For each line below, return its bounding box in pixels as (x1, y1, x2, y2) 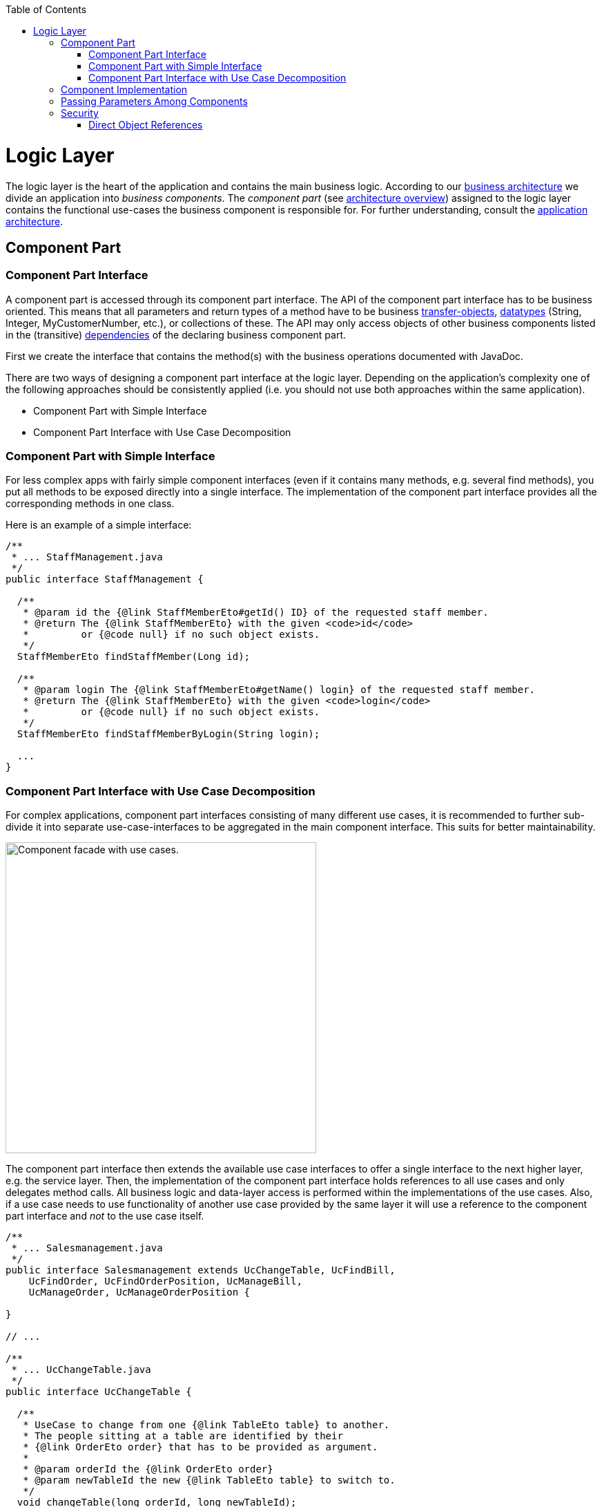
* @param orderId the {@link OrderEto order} (23, 1463, 273, 1475)
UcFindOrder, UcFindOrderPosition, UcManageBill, (28, 1276, 302, 1287)
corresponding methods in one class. (6, 497, 175, 510)
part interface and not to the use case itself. (6, 1210, 204, 1222)
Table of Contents (6, 3, 87, 15)
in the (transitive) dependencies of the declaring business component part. (6, 328, 347, 341)
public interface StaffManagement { (6, 574, 204, 585)
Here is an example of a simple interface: (6, 519, 192, 531)
